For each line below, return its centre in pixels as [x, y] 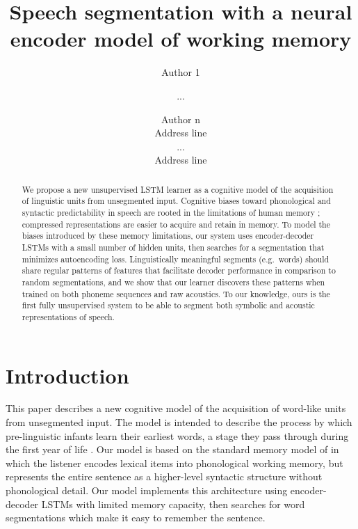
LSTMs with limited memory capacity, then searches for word [173, 504]
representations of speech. [68, 316]
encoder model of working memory [181, 39]
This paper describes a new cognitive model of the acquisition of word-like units [176, 408]
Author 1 [181, 72]
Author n [181, 119]
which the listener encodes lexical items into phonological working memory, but [174, 463]
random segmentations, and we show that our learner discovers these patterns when [173, 282]
